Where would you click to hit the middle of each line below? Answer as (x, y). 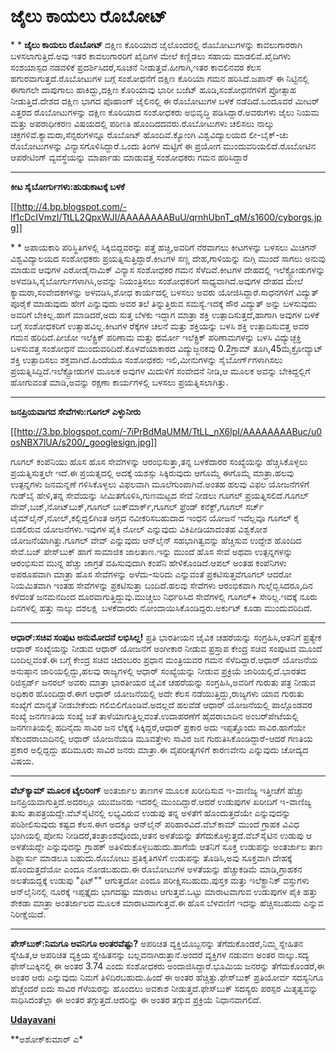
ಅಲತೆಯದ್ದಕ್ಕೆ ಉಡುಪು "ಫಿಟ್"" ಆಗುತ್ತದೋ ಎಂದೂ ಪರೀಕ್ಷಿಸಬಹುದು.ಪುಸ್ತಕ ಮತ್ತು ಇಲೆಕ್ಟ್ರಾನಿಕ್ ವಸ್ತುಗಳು (160, 880)
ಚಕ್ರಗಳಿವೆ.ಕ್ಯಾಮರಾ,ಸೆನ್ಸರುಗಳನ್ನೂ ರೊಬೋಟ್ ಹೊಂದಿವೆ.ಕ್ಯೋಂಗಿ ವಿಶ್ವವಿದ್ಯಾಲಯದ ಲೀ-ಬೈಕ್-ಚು (149, 134)
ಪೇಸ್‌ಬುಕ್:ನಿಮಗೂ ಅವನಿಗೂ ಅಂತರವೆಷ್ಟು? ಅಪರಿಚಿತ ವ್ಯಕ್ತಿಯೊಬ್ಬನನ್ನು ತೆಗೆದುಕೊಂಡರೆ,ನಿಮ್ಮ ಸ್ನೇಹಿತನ (157, 943)
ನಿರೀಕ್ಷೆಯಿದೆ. (28, 914)
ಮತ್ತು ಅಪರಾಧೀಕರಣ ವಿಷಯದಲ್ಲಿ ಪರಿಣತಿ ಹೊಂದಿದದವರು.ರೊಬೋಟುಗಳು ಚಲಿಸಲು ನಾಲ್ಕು (142, 123)
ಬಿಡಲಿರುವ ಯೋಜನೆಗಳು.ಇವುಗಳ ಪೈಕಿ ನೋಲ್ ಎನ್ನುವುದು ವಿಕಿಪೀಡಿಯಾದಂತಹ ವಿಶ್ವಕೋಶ (139, 529)
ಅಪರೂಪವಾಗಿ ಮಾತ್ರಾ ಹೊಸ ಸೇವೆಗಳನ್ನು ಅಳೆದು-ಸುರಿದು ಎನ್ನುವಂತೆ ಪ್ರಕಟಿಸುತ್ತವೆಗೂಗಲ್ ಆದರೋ (151, 574)
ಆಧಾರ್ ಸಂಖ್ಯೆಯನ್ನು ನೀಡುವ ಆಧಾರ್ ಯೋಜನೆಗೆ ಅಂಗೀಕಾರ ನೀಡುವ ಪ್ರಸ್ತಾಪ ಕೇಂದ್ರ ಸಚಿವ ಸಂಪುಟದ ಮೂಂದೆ (166, 648)
